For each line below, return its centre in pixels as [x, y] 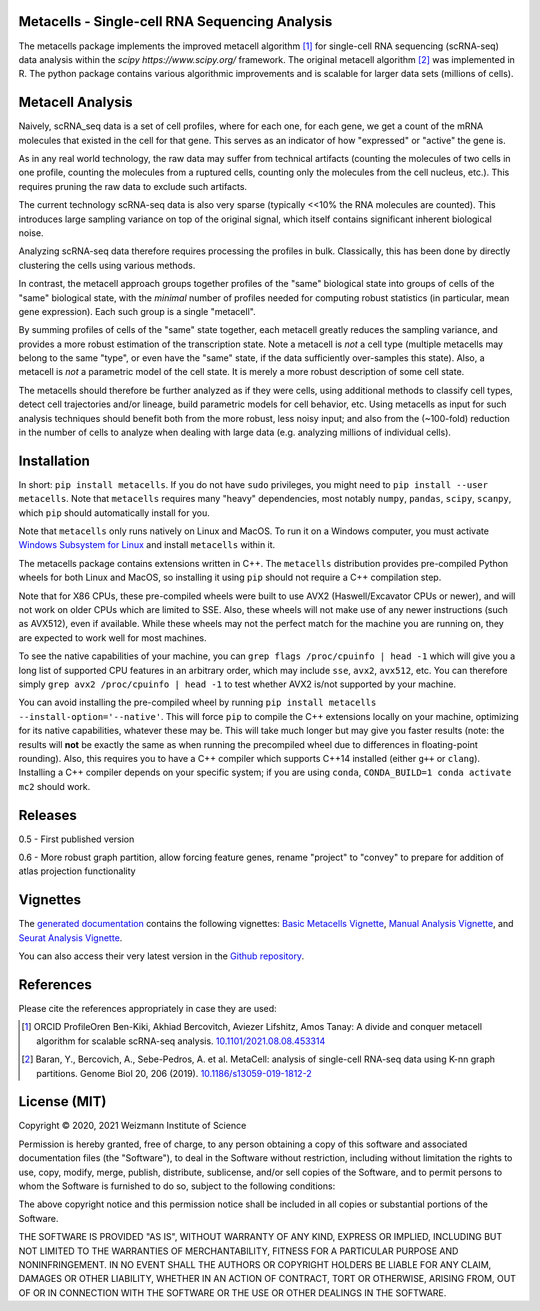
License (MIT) [62, 1101]
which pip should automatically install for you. [114, 512]
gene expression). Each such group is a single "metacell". [137, 311]
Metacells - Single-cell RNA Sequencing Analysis [175, 21]
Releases [47, 815]
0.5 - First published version [76, 839]
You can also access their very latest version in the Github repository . [161, 956]
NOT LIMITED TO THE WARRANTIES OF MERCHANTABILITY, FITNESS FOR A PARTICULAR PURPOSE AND [238, 1251]
